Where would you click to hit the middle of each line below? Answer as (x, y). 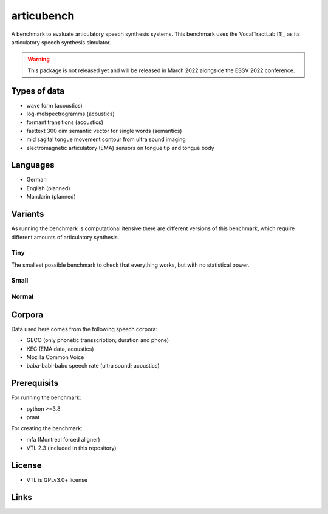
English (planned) (48, 188)
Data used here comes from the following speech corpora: (84, 329)
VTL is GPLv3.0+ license (57, 480)
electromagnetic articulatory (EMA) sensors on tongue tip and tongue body (121, 148)
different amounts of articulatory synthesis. (65, 237)
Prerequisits (35, 383)
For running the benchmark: (46, 397)
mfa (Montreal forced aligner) (63, 439)
